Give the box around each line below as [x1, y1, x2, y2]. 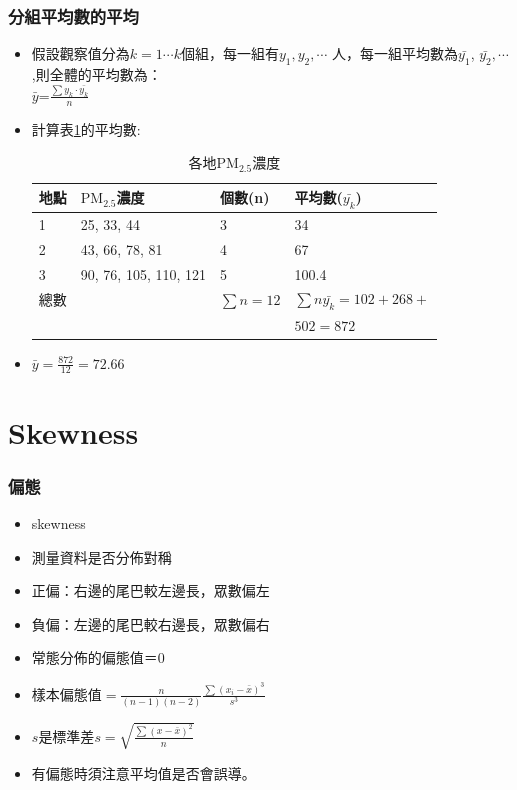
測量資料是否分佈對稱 [31, 546, 172, 567]
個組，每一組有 [180, 43, 279, 64]
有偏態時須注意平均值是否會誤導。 [31, 762, 256, 783]
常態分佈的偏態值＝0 [31, 647, 165, 668]
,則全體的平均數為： [31, 64, 162, 85]
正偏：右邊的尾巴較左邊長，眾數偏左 [31, 580, 270, 601]
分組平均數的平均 [8, 3, 139, 28]
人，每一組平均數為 [332, 43, 459, 64]
